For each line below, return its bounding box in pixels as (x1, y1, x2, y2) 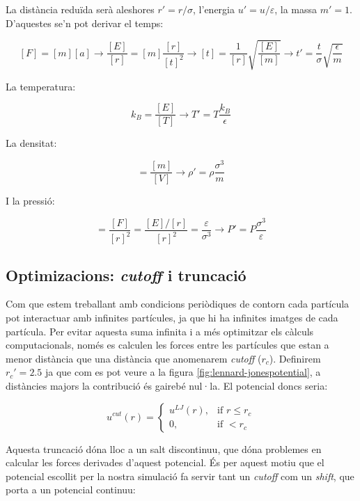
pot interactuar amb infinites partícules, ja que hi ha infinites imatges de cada (6, 310, 338, 324)
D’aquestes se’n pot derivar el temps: (6, 15, 164, 30)
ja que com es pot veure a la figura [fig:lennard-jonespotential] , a (45, 365, 321, 379)
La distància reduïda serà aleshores (6, 2, 155, 16)
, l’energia (193, 2, 235, 16)
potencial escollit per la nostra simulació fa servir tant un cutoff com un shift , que (6, 468, 354, 483)
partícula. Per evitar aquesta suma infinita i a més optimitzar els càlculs (6, 324, 314, 338)
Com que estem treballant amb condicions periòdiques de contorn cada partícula (6, 296, 350, 311)
